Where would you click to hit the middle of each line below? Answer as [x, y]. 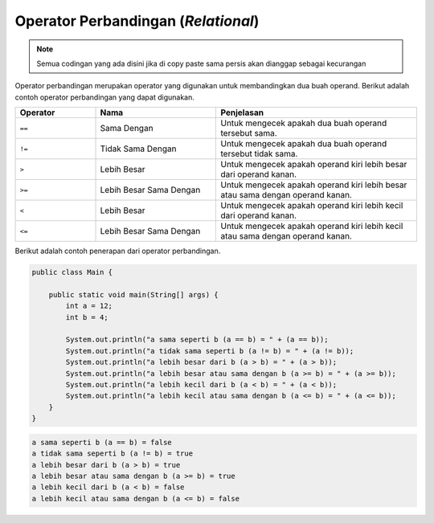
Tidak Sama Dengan [138, 149]
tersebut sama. [249, 133]
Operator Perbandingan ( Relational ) [137, 21]
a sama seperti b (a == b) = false [102, 442]
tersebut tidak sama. [259, 154]
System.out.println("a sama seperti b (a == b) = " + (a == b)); [197, 340]
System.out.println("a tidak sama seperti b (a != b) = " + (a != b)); [210, 351]
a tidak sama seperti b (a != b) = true [112, 454]
